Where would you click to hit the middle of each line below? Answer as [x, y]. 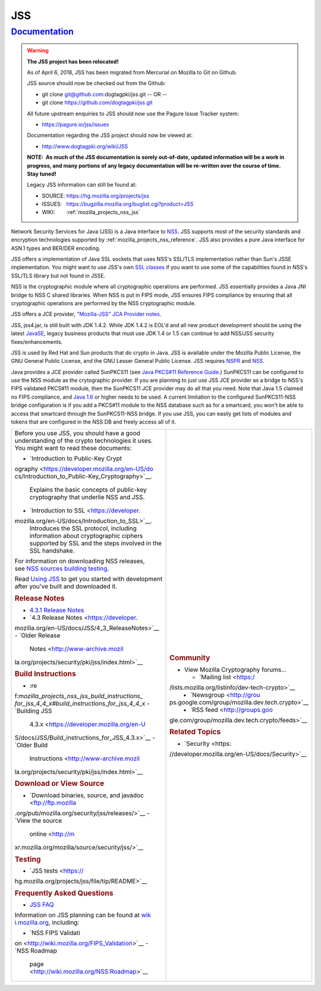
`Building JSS [33, 711]
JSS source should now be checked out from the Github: [96, 83]
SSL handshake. [52, 551]
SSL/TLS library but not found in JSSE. [58, 275]
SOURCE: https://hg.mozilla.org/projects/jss [96, 196]
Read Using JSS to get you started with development [89, 579]
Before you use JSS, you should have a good [78, 433]
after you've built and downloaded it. [66, 587]
